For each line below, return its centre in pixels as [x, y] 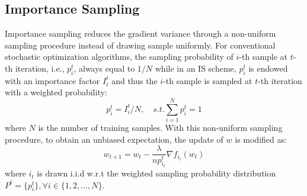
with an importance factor [52, 80]
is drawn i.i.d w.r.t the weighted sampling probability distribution [156, 173]
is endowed [268, 68]
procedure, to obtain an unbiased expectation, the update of [114, 139]
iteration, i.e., [40, 68]
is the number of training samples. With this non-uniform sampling [160, 128]
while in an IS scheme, [196, 68]
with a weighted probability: [56, 92]
